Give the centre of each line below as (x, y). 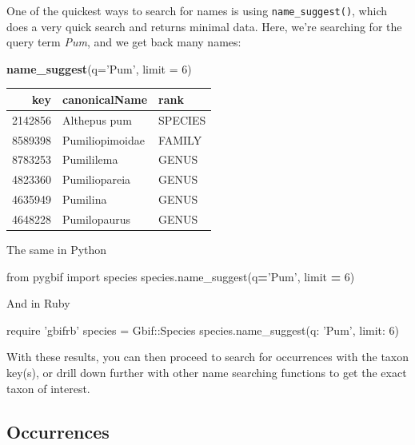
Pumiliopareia (97, 179)
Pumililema (90, 159)
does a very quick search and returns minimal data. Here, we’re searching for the (204, 26)
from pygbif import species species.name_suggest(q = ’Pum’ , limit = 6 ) (181, 276)
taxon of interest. (48, 388)
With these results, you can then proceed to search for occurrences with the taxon (208, 357)
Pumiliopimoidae (104, 139)
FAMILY (180, 139)
